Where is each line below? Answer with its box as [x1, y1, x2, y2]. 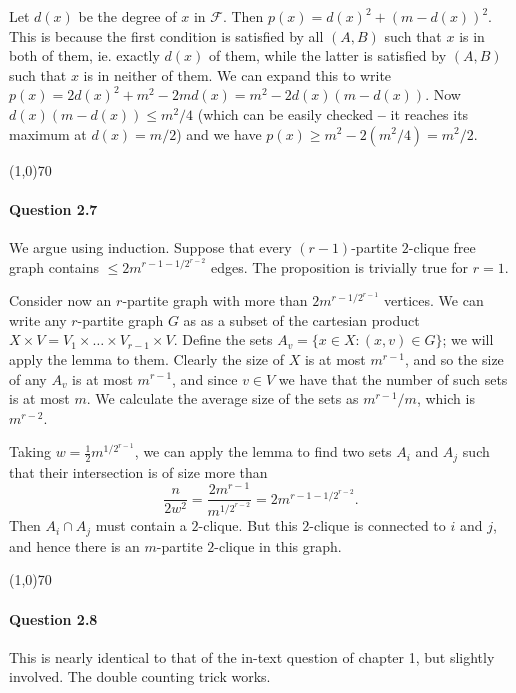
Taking [9, 441, 52, 462]
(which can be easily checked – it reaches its [197, 103, 469, 124]
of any [9, 368, 47, 389]
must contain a [95, 515, 187, 536]
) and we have [176, 123, 262, 144]
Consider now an [9, 290, 112, 311]
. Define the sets [173, 329, 273, 350]
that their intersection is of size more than [9, 461, 268, 482]
